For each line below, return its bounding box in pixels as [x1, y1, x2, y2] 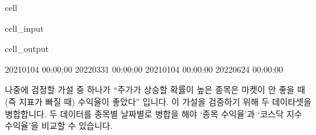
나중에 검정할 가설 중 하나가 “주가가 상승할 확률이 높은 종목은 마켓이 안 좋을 [5, 83, 295, 96]
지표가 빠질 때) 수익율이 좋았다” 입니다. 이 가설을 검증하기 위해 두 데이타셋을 [18, 95, 312, 108]
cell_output [5, 42, 49, 55]
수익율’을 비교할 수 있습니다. [5, 119, 113, 132]
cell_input [5, 21, 44, 34]
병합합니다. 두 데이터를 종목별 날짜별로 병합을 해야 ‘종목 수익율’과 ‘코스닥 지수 [5, 107, 303, 120]
